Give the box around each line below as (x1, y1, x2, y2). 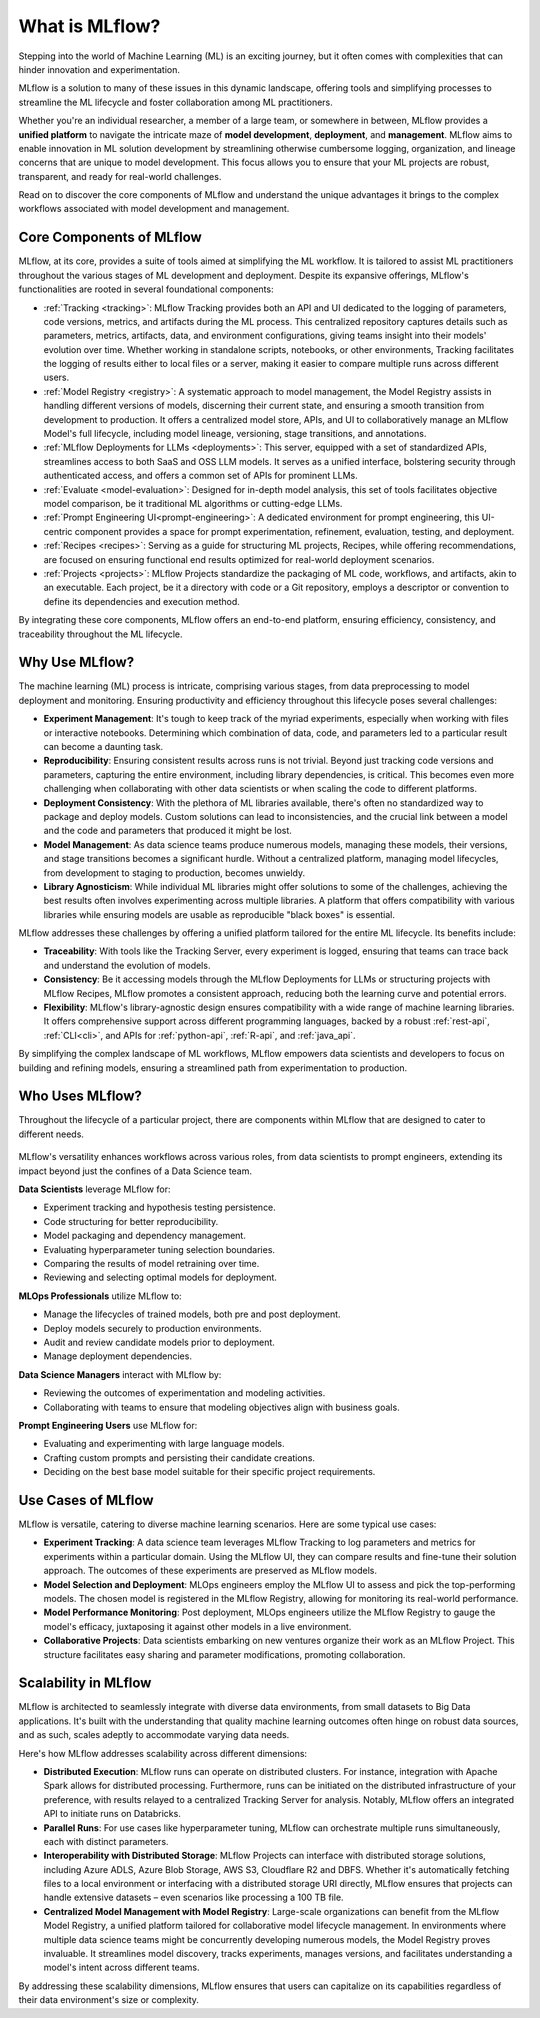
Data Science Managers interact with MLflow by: (18, 1368, 222, 1380)
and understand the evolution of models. (43, 959, 211, 971)
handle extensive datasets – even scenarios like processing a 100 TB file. (43, 1891, 344, 1904)
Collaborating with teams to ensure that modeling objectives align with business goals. (43, 1401, 400, 1413)
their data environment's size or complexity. (18, 1994, 200, 2006)
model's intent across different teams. (43, 1961, 200, 1974)
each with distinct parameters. (43, 1835, 169, 1847)
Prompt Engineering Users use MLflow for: (18, 1419, 198, 1431)
